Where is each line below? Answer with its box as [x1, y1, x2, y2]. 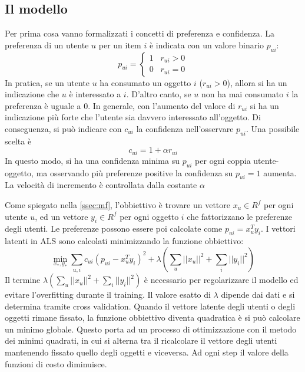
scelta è [5, 134, 32, 147]
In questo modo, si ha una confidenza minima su [5, 154, 180, 166]
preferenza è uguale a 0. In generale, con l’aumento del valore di [5, 99, 236, 111]
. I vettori [260, 222, 296, 235]
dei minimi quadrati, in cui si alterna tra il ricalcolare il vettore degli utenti [5, 334, 277, 347]
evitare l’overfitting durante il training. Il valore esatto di [5, 288, 211, 301]
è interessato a [69, 88, 121, 100]
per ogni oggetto [120, 210, 179, 222]
